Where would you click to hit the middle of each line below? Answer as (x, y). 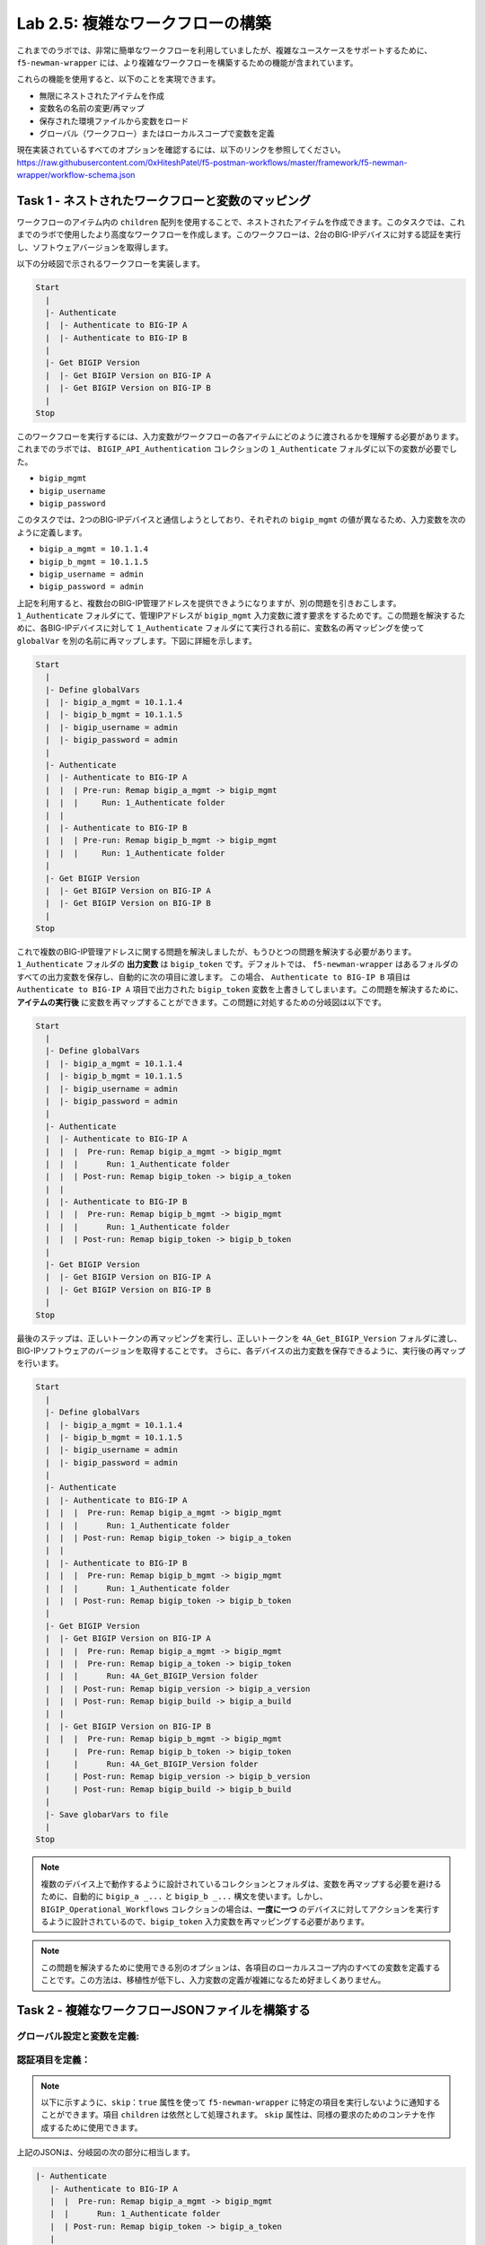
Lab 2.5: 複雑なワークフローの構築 (144, 23)
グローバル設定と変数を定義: (78, 2036)
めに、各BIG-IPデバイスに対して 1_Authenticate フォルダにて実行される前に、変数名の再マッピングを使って (221, 628)
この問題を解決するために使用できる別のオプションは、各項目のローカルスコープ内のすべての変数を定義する (241, 1968)
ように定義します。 (52, 532)
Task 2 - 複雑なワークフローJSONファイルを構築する (163, 2010)
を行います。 (40, 1363)
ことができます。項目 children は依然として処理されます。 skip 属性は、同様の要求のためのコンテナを (234, 2115)
